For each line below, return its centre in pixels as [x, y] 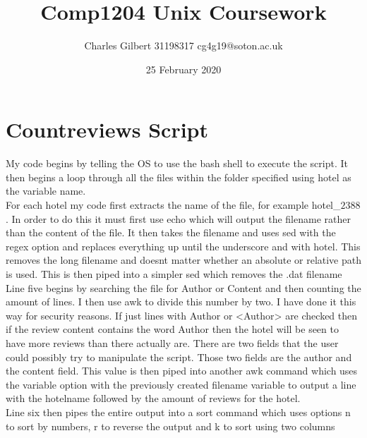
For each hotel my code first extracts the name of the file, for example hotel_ [173, 205]
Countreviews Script [107, 129]
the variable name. [46, 191]
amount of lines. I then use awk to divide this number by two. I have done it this [181, 302]
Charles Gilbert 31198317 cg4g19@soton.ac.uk [183, 45]
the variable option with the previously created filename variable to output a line [181, 384]
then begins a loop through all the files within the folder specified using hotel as [179, 177]
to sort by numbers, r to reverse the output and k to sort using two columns [170, 426]
